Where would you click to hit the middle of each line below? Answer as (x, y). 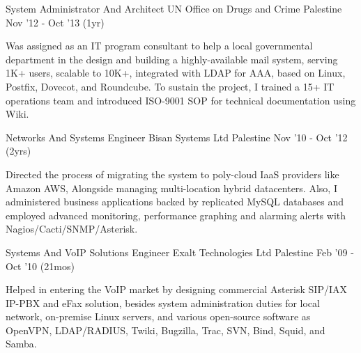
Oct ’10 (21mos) (40, 266)
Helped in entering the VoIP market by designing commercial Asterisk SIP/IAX (176, 289)
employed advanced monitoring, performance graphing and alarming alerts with (176, 215)
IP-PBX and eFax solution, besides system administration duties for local (163, 303)
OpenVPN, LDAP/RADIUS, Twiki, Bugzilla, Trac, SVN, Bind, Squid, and (166, 330)
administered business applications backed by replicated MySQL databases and (175, 202)
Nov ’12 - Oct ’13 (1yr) (55, 22)
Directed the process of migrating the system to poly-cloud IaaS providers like (172, 174)
